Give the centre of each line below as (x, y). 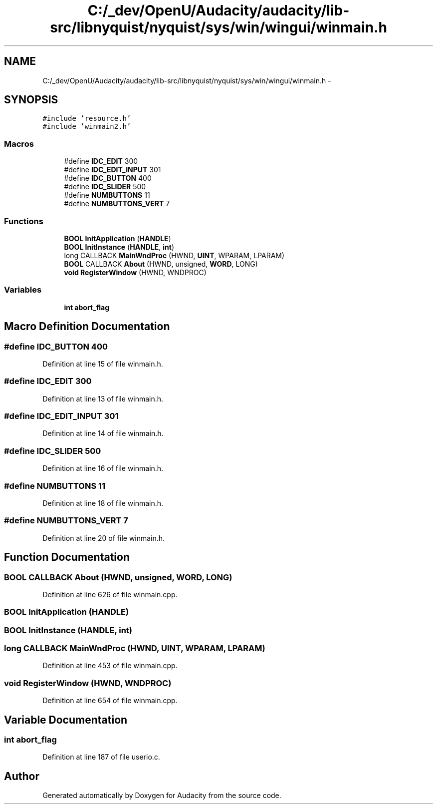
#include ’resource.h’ (87, 119)
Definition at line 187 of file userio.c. (101, 757)
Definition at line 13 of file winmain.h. (103, 399)
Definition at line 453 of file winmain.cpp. (110, 666)
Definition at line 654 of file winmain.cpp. (110, 701)
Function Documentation (67, 557)
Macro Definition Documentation (87, 327)
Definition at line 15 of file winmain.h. (103, 364)
